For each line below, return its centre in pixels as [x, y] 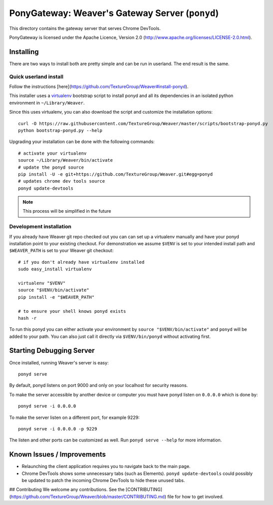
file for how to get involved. [196, 496]
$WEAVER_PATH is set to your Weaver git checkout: [61, 251]
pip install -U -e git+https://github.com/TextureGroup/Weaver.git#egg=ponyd [116, 174]
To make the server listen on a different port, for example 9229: [74, 417]
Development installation [40, 227]
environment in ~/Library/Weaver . [47, 103]
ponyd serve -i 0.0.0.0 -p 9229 [58, 429]
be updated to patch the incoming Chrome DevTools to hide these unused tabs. [103, 480]
